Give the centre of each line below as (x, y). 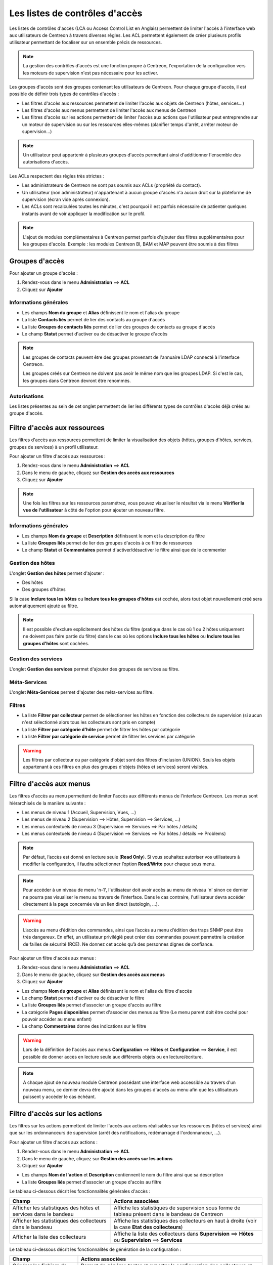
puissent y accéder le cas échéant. (59, 1097)
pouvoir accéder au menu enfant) (57, 1019)
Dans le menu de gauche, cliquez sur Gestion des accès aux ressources (98, 473)
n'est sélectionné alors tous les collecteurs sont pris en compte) (89, 722)
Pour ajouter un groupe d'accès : (44, 273)
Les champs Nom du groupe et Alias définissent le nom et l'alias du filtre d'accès (107, 991)
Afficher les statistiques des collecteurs (59, 1220)
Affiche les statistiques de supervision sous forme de (177, 1208)
